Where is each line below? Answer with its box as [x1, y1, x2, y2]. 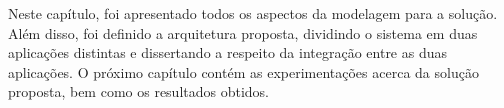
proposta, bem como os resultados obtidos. [8, 81, 270, 102]
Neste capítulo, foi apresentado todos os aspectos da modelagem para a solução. [8, 3, 498, 23]
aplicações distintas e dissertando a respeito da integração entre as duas [8, 42, 448, 63]
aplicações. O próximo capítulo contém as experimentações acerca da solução [8, 61, 479, 82]
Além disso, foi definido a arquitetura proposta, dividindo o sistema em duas [8, 22, 478, 43]
